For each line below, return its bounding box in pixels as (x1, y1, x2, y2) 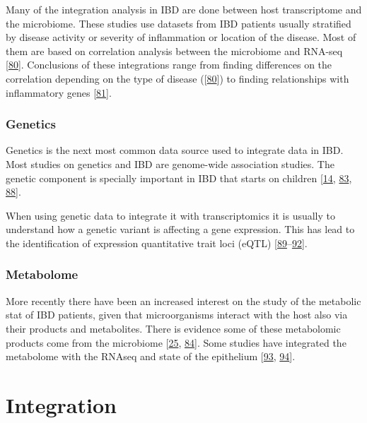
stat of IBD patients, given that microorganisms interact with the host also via (6, 307, 348, 322)
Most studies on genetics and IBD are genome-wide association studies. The (6, 156, 334, 171)
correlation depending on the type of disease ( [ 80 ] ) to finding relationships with (6, 71, 349, 85)
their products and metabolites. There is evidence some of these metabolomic (6, 321, 341, 335)
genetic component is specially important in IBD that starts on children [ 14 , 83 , (6, 170, 352, 185)
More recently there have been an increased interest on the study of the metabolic (6, 293, 361, 308)
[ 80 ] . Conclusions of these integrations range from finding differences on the (6, 57, 332, 72)
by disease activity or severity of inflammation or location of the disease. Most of (6, 30, 356, 44)
